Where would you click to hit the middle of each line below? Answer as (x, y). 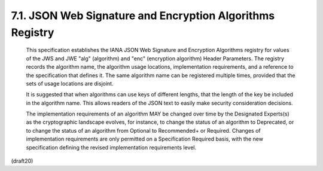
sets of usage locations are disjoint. (70, 83)
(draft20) (22, 161)
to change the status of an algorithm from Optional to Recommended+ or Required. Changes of (143, 130)
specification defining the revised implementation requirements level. (111, 147)
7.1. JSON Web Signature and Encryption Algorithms (143, 16)
